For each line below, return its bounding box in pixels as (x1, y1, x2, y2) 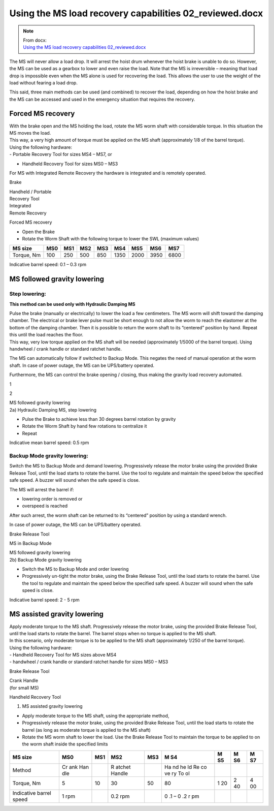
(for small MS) (9, 684, 39, 691)
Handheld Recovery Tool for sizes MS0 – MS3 (22, 161, 118, 167)
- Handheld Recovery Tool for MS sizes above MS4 (9, 652, 117, 658)
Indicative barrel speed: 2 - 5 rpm (9, 597, 80, 603)
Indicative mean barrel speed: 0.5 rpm (9, 440, 89, 446)
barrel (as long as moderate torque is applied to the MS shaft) (22, 727, 151, 733)
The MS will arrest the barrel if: (9, 486, 75, 492)
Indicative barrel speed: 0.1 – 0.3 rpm (9, 262, 86, 268)
